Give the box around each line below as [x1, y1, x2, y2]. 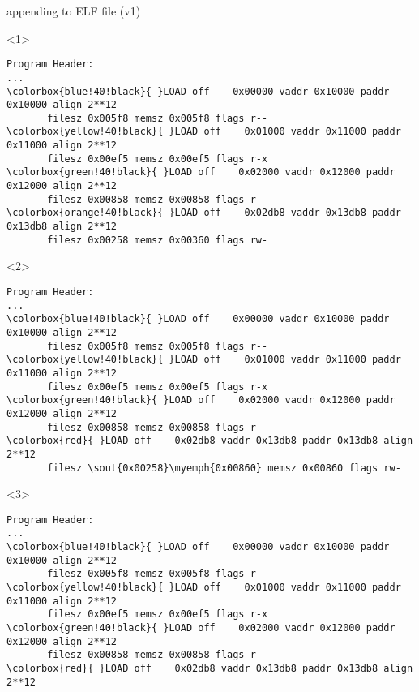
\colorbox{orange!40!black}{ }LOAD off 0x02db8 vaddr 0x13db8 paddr [6, 207, 401, 219]
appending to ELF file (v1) [6, 2, 141, 19]
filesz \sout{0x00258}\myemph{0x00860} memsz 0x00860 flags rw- [47, 462, 401, 474]
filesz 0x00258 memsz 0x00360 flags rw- [47, 234, 268, 246]
